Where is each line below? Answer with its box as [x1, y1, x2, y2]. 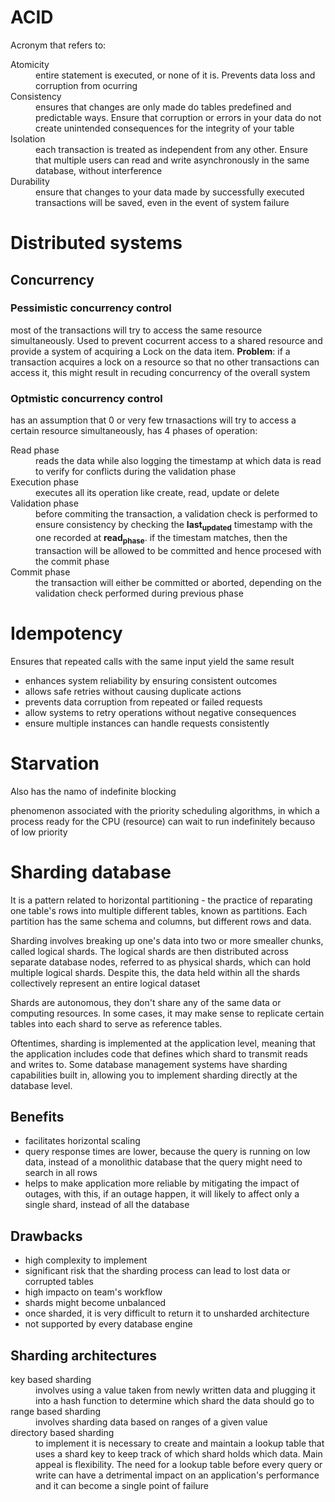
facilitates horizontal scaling [24, 1135, 141, 1147]
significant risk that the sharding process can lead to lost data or [24, 1265, 291, 1277]
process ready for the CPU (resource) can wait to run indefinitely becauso [10, 815, 316, 827]
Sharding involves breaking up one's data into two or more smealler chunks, [10, 934, 324, 946]
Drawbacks [10, 1227, 83, 1245]
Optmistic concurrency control [10, 391, 163, 405]
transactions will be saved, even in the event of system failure [35, 196, 290, 208]
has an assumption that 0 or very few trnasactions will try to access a [10, 414, 297, 426]
